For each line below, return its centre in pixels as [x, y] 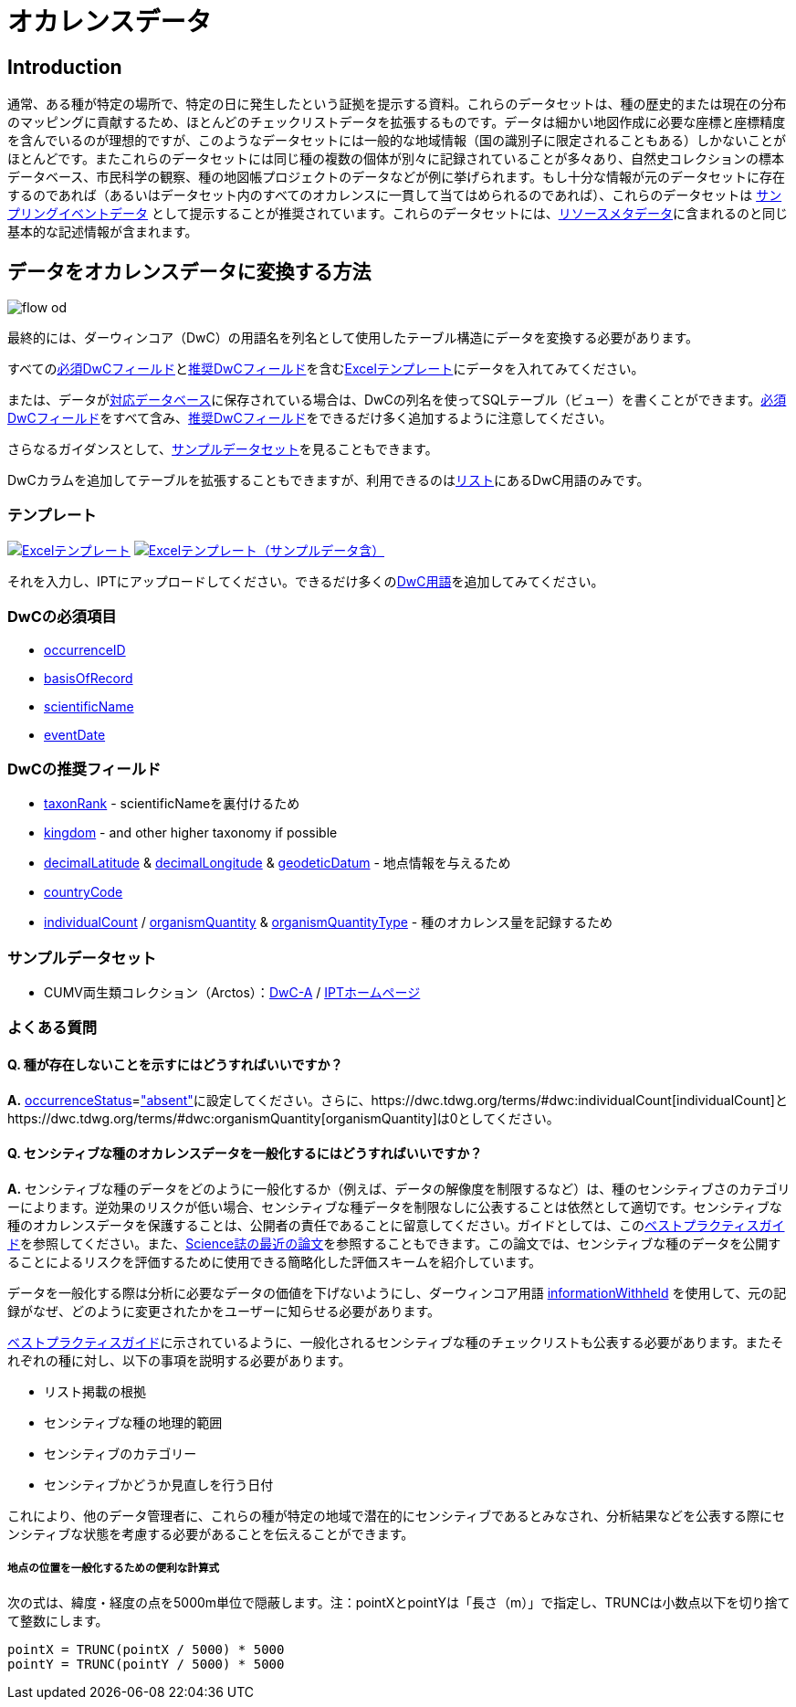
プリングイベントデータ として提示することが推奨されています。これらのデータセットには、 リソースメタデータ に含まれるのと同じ [398, 214]
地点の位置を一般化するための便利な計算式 [114, 1569]
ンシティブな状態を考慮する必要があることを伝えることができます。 [211, 1533]
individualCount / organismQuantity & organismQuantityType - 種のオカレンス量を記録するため [328, 922]
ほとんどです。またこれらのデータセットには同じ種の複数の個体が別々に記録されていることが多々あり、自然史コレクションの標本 [396, 159]
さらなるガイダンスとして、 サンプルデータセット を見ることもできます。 [223, 449]
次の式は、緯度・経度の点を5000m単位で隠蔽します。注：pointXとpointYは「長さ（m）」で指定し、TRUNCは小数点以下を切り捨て [399, 1602]
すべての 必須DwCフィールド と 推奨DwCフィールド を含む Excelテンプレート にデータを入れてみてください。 [326, 369]
